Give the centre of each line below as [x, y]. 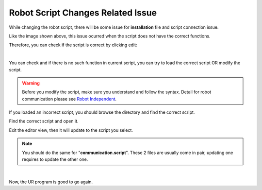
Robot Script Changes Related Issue [83, 13]
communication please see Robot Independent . [69, 99]
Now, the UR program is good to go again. [51, 182]
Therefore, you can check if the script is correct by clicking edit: [73, 45]
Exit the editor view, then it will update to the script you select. [71, 130]
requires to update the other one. [55, 159]
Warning [31, 83]
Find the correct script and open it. [44, 121]
